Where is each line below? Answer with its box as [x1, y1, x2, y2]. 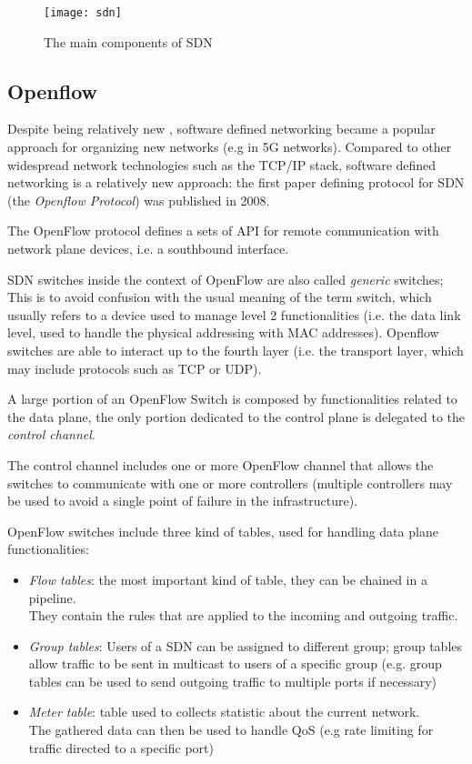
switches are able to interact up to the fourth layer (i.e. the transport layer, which [7, 340, 464, 359]
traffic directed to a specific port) [28, 738, 214, 757]
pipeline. [28, 588, 76, 607]
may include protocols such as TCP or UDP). [7, 358, 262, 377]
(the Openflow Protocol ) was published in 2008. [7, 190, 270, 209]
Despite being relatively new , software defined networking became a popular [7, 119, 436, 138]
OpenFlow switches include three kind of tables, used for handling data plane [7, 521, 438, 540]
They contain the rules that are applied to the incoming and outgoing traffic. [28, 606, 458, 625]
